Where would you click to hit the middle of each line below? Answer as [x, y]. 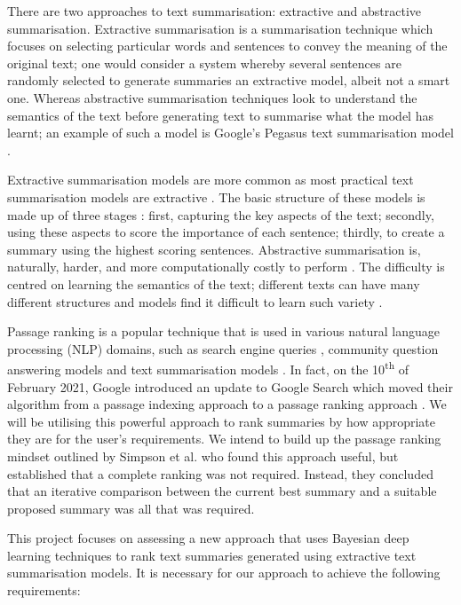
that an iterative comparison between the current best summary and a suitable [222, 491]
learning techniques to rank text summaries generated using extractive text [212, 555]
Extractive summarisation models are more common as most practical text [211, 180]
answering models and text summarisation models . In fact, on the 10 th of [208, 368]
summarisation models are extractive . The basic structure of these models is [216, 196]
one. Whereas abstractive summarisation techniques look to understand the [212, 97]
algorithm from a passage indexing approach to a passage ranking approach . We [227, 404]
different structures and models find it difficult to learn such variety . [195, 301]
